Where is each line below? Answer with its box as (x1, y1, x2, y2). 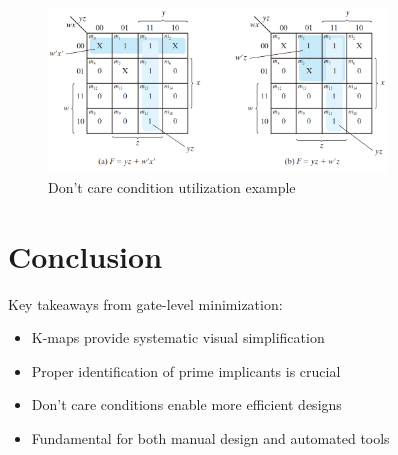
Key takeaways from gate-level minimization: (8, 293, 283, 314)
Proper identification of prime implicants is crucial (31, 360, 341, 381)
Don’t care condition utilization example (48, 176, 296, 197)
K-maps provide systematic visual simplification (31, 327, 325, 348)
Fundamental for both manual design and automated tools (31, 427, 390, 448)
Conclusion (8, 235, 163, 276)
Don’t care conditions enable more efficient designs (31, 394, 342, 415)
